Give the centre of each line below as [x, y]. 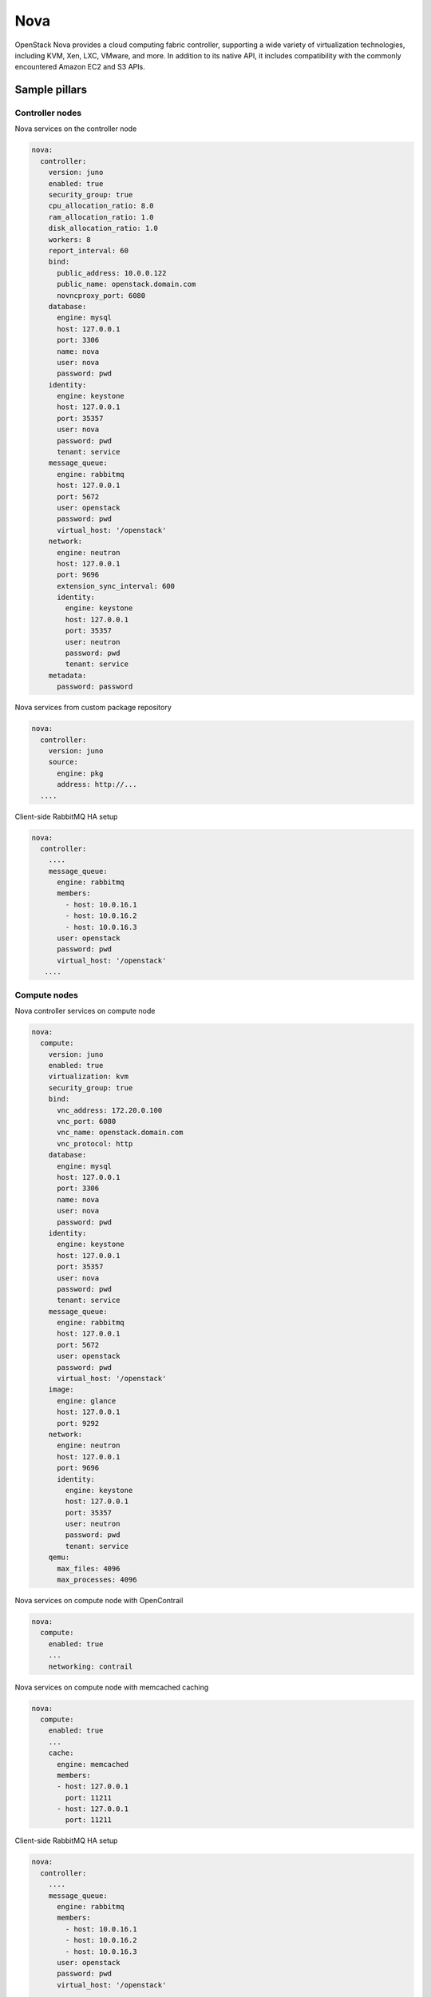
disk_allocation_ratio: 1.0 [103, 228]
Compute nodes [47, 995]
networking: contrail [91, 1666]
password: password [95, 687]
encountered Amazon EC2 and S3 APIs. [80, 67]
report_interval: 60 [89, 250]
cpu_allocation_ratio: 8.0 [101, 206]
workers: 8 [69, 239]
